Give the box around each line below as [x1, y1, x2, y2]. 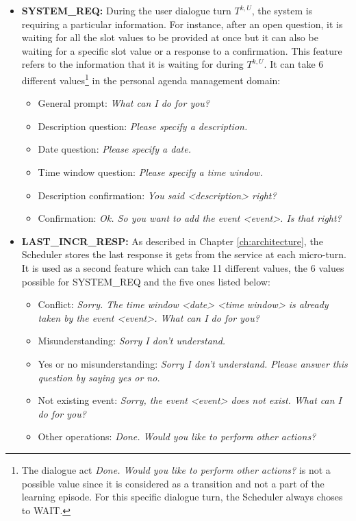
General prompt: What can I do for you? [38, 96, 210, 110]
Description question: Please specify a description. [38, 118, 248, 133]
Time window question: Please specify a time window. [38, 165, 263, 179]
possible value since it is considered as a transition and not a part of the [21, 476, 325, 490]
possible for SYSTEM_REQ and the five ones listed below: [21, 274, 270, 288]
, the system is [251, 3, 313, 17]
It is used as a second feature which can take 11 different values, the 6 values [21, 260, 344, 275]
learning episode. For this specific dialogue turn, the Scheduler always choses [21, 490, 343, 504]
